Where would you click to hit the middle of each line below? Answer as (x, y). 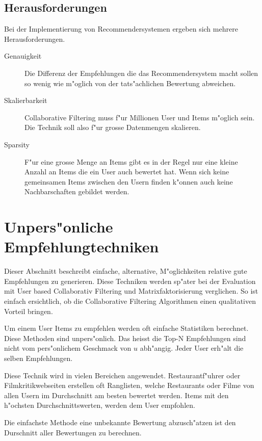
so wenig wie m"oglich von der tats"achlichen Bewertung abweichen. (130, 83)
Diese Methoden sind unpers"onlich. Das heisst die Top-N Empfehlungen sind (125, 338)
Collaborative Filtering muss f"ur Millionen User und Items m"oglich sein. (140, 117)
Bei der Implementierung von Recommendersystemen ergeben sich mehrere (121, 29)
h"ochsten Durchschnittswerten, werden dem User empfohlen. (100, 405)
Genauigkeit (23, 56)
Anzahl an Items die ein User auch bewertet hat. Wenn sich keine (127, 172)
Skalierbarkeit (26, 100)
